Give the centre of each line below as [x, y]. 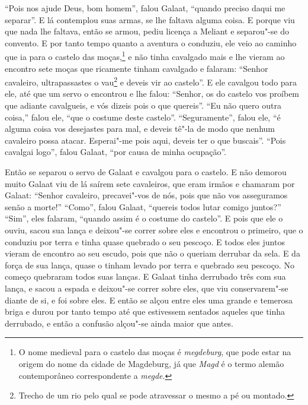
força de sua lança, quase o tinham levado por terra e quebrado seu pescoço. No [150, 265]
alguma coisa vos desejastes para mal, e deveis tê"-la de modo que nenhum [140, 129]
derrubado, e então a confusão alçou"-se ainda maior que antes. [119, 323]
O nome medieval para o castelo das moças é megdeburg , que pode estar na [155, 352]
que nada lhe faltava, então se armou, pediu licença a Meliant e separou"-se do [147, 31]
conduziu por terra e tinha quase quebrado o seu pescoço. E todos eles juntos [145, 241]
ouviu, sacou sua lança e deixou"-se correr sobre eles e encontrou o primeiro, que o [154, 230]
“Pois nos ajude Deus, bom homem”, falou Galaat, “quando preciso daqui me [145, 8]
